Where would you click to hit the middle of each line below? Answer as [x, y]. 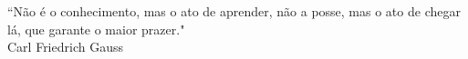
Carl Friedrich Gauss [65, 47]
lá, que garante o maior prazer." [96, 29]
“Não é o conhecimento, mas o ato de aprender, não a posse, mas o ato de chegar [234, 11]
